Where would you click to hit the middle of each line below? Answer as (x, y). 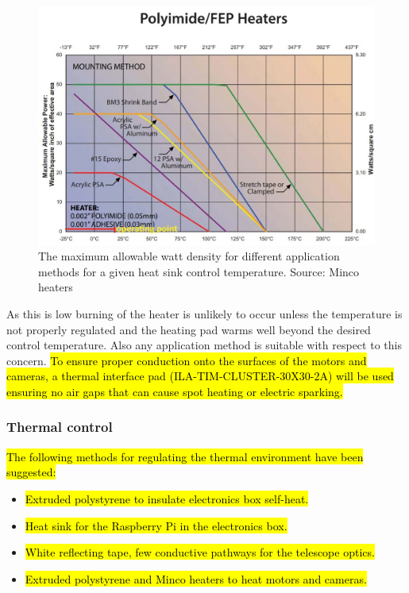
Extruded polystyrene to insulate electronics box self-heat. (167, 498)
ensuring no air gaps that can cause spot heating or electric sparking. (175, 391)
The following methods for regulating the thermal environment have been (185, 456)
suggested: (31, 472)
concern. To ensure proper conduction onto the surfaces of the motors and (187, 360)
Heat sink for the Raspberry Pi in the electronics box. (156, 525)
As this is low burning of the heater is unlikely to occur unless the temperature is (204, 313)
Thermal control (60, 427)
